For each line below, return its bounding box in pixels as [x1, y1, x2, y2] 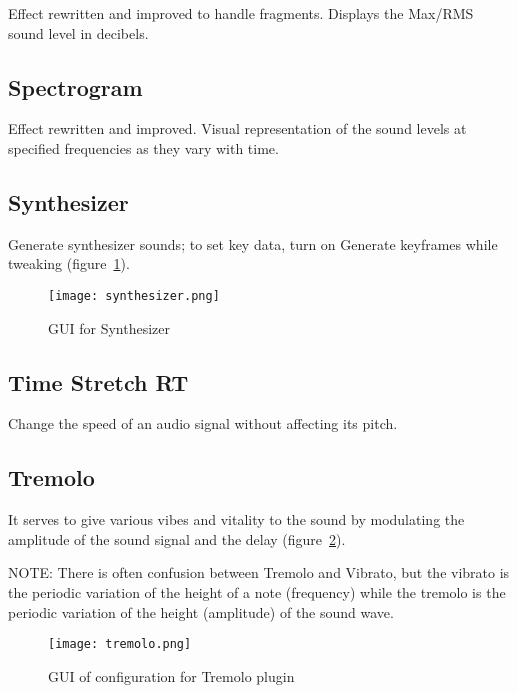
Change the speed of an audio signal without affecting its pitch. [8, 413, 398, 434]
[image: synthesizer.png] [48, 288, 220, 303]
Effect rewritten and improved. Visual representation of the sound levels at [8, 118, 467, 139]
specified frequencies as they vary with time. [8, 137, 279, 158]
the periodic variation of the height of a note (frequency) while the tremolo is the [8, 582, 506, 602]
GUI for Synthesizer [48, 317, 170, 338]
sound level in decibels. [8, 22, 149, 43]
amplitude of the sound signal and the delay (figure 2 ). [8, 528, 346, 549]
